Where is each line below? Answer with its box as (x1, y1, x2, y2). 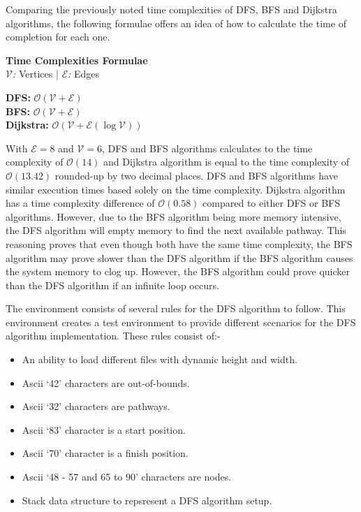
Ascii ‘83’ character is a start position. (22, 422, 186, 437)
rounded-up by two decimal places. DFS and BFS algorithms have (54, 168, 338, 182)
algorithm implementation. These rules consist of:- (6, 328, 221, 343)
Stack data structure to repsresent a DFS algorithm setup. (22, 492, 272, 507)
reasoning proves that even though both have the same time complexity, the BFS (6, 236, 353, 251)
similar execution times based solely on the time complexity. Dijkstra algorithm (6, 182, 346, 196)
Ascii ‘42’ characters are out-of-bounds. (22, 375, 190, 390)
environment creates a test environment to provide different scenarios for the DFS (6, 314, 356, 329)
